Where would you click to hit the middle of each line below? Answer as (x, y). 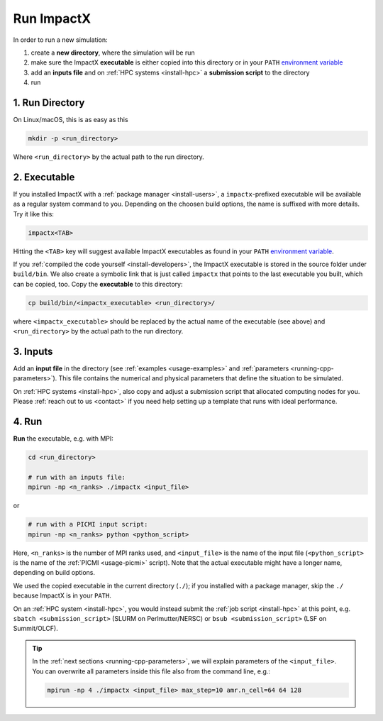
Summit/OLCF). (35, 629)
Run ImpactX (52, 18)
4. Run (28, 422)
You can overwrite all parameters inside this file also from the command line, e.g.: (151, 671)
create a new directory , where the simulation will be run (113, 53)
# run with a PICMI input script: (88, 524)
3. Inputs (33, 351)
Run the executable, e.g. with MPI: (63, 439)
